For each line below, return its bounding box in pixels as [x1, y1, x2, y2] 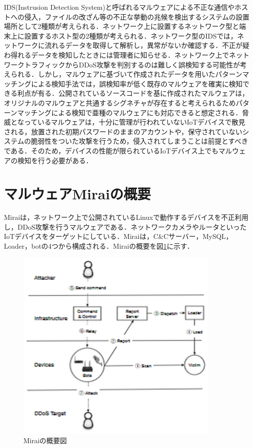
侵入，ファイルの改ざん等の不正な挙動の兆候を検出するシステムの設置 [24, 11, 250, 21]
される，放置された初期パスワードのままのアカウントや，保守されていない [4, 126, 243, 136]
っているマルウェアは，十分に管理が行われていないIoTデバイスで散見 [24, 117, 245, 127]
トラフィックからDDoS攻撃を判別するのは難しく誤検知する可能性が [24, 59, 240, 69]
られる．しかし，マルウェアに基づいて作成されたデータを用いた [10, 69, 215, 79]
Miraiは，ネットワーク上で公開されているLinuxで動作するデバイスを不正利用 [4, 212, 249, 222]
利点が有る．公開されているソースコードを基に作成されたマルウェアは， [17, 88, 249, 98]
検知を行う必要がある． [17, 155, 93, 165]
